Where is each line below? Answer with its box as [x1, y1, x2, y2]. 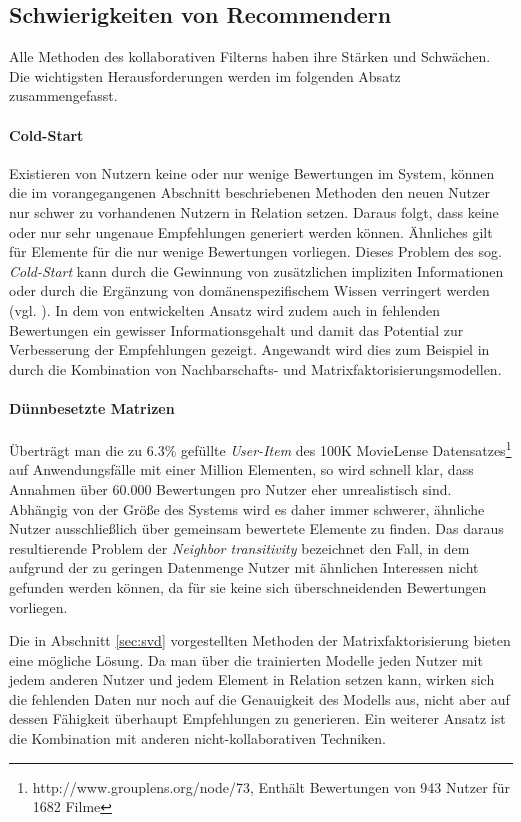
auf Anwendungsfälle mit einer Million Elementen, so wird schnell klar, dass [9, 459, 474, 480]
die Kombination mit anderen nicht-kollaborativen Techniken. [9, 728, 386, 749]
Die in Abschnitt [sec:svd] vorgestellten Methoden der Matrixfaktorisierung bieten [9, 630, 511, 651]
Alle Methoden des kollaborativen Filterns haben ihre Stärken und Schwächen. [9, 46, 491, 67]
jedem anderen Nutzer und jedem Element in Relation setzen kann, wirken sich [9, 669, 495, 690]
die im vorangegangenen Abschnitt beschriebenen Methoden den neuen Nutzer [9, 182, 490, 203]
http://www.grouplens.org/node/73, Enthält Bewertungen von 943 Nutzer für [32, 776, 510, 797]
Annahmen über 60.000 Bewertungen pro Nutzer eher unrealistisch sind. [9, 478, 452, 499]
